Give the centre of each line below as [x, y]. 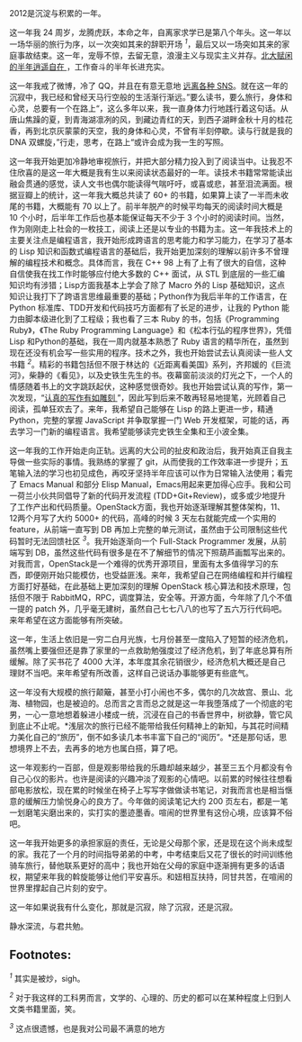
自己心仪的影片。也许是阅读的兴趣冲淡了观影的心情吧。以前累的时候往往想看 [151, 778]
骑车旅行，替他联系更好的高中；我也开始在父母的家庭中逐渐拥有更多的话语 [147, 865]
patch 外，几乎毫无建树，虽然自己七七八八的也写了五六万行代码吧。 [161, 608]
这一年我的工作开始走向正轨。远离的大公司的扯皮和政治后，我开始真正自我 [147, 451]
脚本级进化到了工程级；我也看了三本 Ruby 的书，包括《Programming [152, 319]
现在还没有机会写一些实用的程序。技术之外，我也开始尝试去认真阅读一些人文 [151, 352]
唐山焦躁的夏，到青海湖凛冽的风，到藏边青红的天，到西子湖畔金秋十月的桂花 [151, 119]
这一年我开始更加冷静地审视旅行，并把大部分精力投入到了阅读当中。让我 [143, 161]
